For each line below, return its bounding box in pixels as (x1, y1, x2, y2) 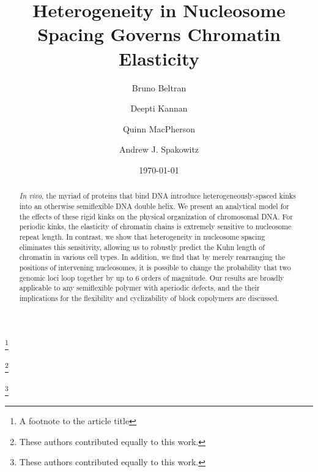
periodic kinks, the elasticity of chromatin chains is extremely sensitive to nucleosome (19, 221, 292, 232)
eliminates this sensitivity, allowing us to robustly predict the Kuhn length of (19, 242, 265, 252)
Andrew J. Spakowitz (119, 143, 199, 156)
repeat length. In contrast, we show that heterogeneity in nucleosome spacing (19, 231, 265, 242)
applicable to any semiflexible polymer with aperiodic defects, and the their (19, 283, 260, 293)
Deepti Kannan (130, 102, 188, 115)
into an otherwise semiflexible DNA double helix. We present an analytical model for (19, 200, 289, 211)
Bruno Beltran (131, 81, 187, 94)
